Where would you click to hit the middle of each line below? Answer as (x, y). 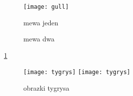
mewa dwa (39, 39)
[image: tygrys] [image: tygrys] (77, 72)
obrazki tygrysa (47, 88)
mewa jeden (41, 22)
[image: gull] (46, 7)
